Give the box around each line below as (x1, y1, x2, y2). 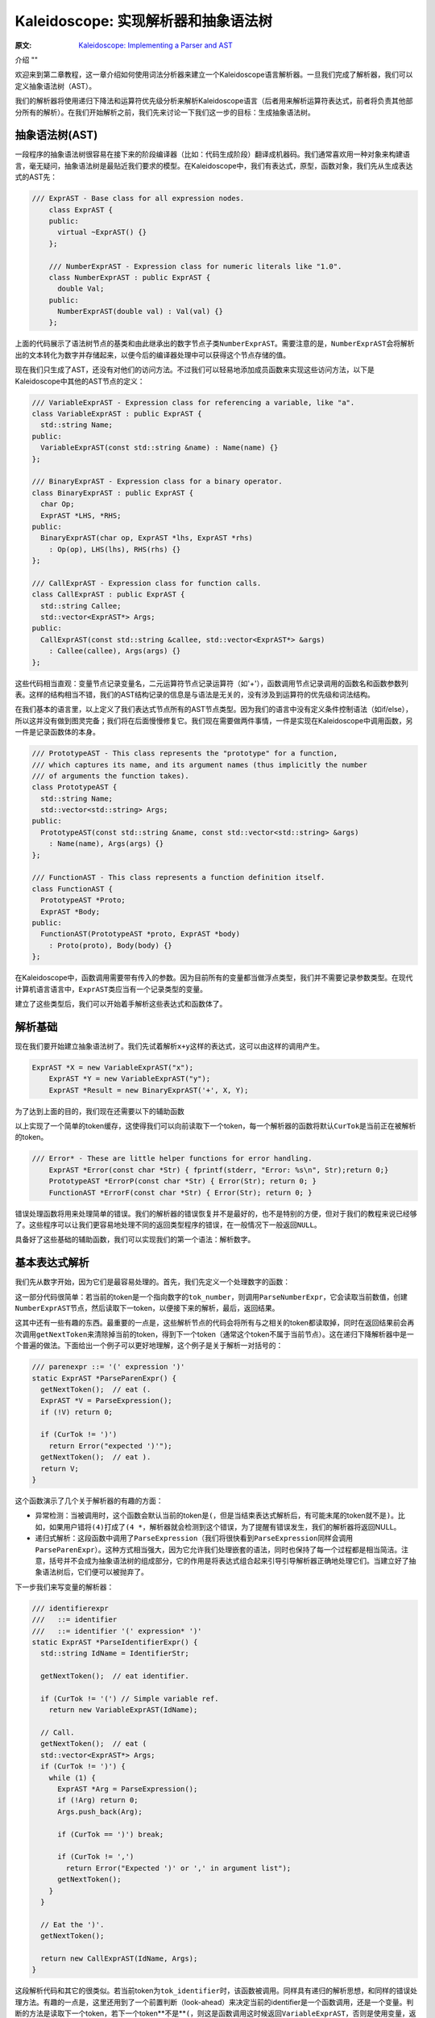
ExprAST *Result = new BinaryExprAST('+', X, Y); (48, 1086, 249, 1095)
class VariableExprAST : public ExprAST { (31, 409, 202, 418)
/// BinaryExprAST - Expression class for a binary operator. (31, 477, 283, 486)
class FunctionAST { (31, 884, 113, 894)
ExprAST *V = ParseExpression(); (40, 1396, 172, 1405)
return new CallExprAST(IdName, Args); (40, 1953, 198, 1963)
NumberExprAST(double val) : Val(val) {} (57, 307, 223, 316)
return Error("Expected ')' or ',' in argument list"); (65, 1863, 292, 1873)
